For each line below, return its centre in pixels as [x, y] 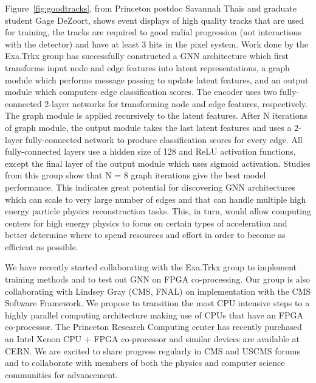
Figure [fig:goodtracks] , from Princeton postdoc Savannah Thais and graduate [151, 8]
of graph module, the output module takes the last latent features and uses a [148, 127]
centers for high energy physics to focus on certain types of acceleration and [146, 223]
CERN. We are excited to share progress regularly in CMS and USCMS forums [153, 350]
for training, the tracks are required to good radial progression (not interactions [153, 32]
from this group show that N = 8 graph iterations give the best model [136, 175]
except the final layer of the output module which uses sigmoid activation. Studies [158, 163]
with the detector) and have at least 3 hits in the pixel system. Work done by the [156, 44]
